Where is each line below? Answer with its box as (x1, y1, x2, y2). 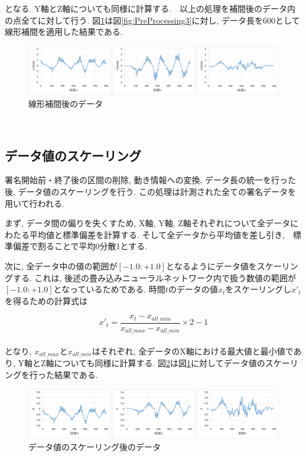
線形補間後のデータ (28, 97, 103, 110)
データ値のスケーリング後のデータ (28, 440, 161, 452)
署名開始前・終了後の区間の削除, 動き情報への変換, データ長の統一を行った (5, 174, 297, 186)
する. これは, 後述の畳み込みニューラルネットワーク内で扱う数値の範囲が (12, 271, 297, 284)
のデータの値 (168, 283, 218, 295)
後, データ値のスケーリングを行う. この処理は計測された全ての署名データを (5, 185, 297, 197)
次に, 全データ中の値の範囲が (5, 259, 118, 272)
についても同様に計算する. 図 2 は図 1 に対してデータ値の (54, 357, 265, 369)
